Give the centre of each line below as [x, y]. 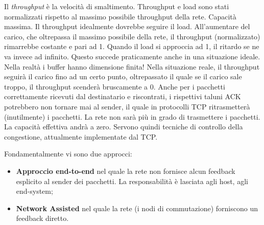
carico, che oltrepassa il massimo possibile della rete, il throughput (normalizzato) [132, 36]
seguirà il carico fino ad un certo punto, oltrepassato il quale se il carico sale [123, 76]
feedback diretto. [42, 218]
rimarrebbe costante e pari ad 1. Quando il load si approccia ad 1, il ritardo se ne [132, 46]
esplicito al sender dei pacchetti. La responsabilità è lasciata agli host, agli [132, 181]
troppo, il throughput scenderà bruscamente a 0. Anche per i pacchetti [115, 86]
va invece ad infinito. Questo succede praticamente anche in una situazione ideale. [132, 56]
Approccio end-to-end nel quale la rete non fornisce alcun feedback [126, 171]
